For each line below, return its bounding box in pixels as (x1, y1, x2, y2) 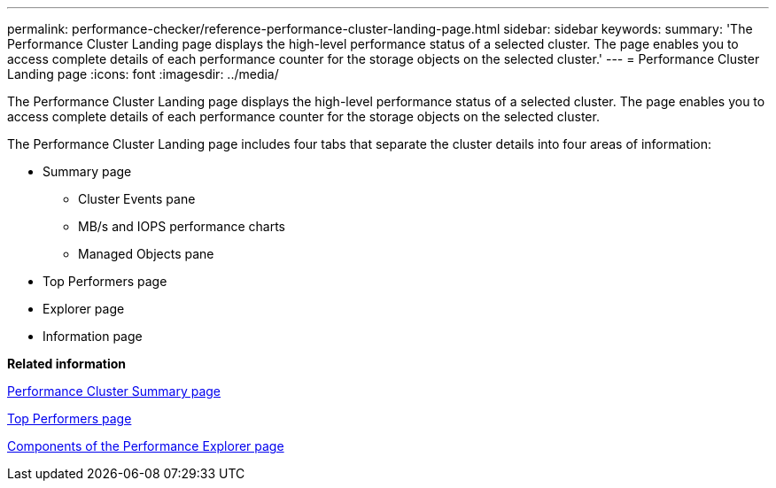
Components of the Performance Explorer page (7, 438, 284, 453)
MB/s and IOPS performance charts (78, 219, 285, 234)
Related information (7, 356, 127, 371)
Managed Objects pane (78, 246, 214, 261)
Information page (43, 329, 143, 344)
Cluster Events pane (78, 191, 196, 206)
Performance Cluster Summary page (7, 383, 221, 399)
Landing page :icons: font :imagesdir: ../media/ (7, 66, 279, 81)
